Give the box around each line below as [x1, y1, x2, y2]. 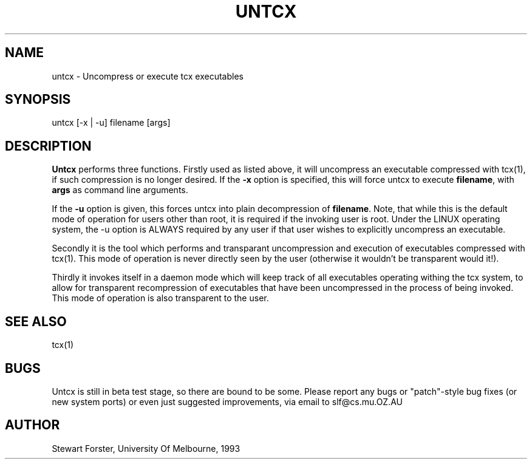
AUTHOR [5, 417, 60, 433]
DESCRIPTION [5, 138, 92, 154]
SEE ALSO [5, 313, 67, 329]
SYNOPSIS [5, 92, 71, 107]
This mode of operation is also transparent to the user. [52, 293, 269, 304]
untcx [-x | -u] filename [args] [52, 117, 171, 128]
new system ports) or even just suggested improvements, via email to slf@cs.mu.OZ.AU [52, 396, 403, 407]
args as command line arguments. [52, 185, 188, 196]
